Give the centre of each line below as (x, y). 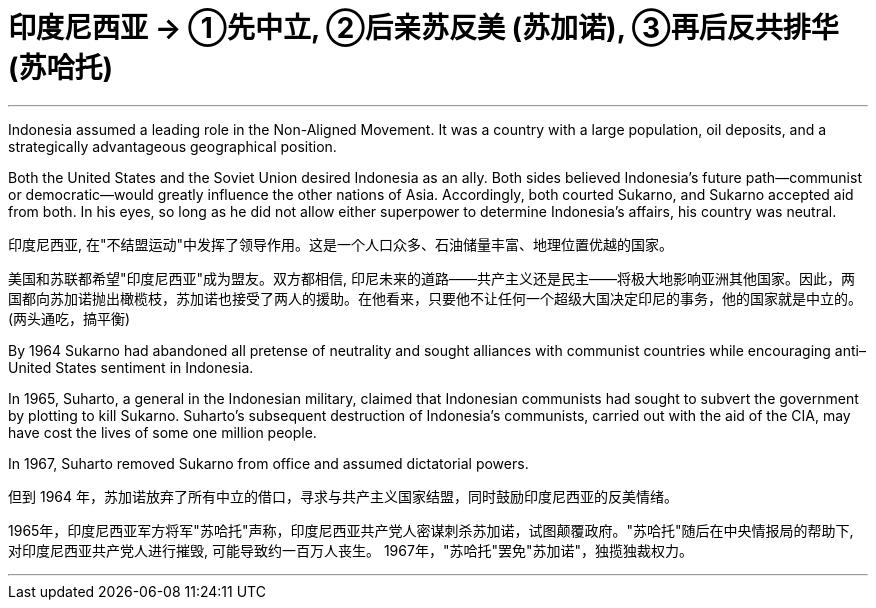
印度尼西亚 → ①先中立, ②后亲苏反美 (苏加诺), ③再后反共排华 (423, 28)
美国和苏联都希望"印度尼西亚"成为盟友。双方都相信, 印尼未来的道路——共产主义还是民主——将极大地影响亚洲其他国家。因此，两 (432, 278)
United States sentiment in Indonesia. (131, 367)
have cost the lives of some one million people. (162, 432)
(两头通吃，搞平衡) (69, 318)
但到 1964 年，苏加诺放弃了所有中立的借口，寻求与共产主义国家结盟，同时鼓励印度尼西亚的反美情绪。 (343, 496)
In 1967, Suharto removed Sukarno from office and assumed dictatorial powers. (268, 463)
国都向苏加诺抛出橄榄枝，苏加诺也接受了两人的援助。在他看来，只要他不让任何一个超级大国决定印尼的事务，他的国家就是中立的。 (435, 298)
